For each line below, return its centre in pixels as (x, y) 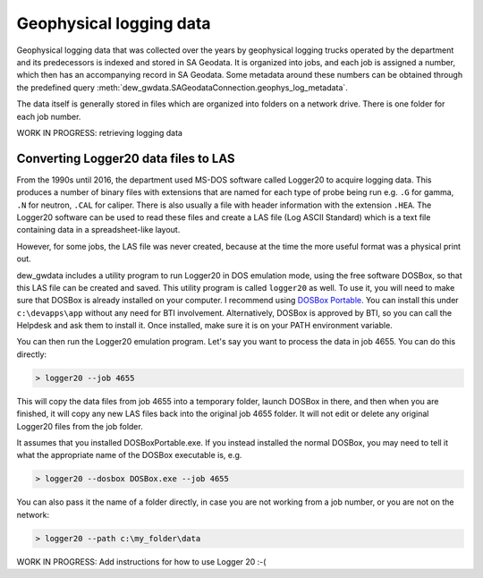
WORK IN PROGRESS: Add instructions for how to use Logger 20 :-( (141, 561)
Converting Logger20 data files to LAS (126, 158)
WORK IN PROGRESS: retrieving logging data (100, 132)
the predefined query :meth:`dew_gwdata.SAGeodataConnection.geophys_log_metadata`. (182, 87)
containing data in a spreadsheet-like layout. (98, 230)
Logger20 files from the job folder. (80, 426)
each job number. (49, 116)
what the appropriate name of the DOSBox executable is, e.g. (129, 455)
